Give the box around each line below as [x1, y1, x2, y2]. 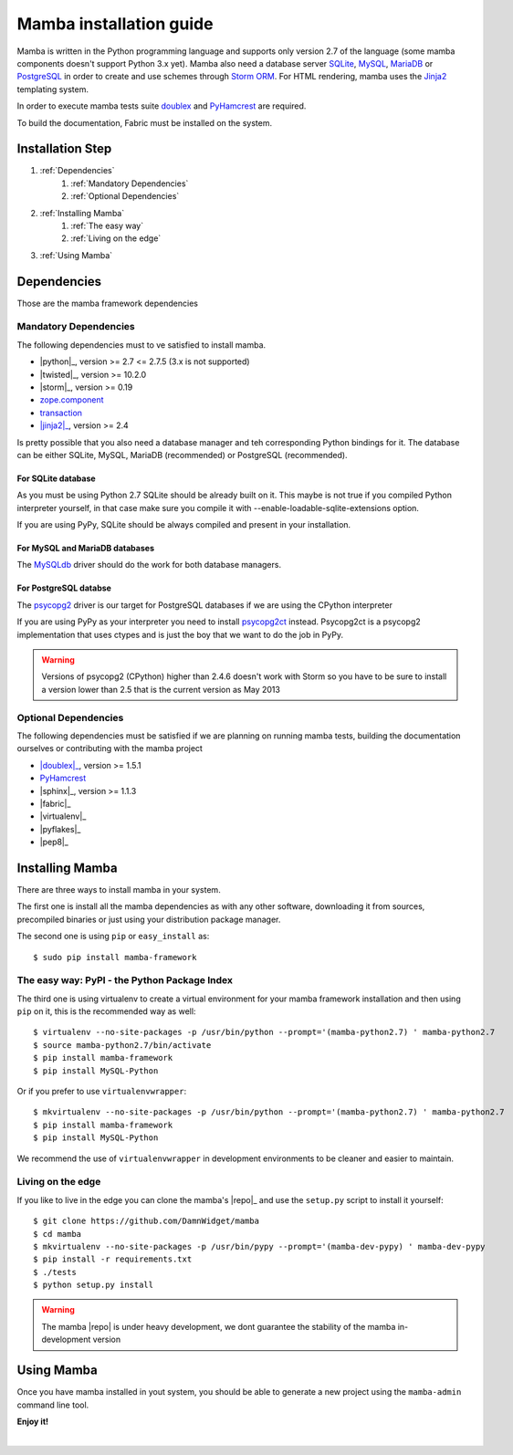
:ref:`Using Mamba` [39, 249, 113, 260]
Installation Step [16, 141, 112, 157]
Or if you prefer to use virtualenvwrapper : [16, 1086, 187, 1097]
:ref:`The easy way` [70, 220, 144, 231]
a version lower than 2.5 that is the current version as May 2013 [41, 684, 280, 695]
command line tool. [16, 1399, 89, 1410]
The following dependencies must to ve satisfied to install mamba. [16, 339, 267, 351]
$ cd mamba [33, 1229, 82, 1239]
